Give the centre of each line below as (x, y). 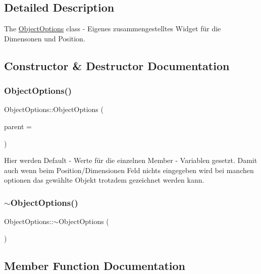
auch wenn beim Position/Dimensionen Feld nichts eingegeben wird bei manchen (129, 170)
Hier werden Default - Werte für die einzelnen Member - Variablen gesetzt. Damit (131, 160)
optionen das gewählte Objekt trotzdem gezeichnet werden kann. (104, 180)
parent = (18, 126)
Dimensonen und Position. (45, 38)
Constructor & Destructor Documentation (117, 65)
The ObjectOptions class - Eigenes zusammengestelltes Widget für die (113, 29)
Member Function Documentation (95, 265)
